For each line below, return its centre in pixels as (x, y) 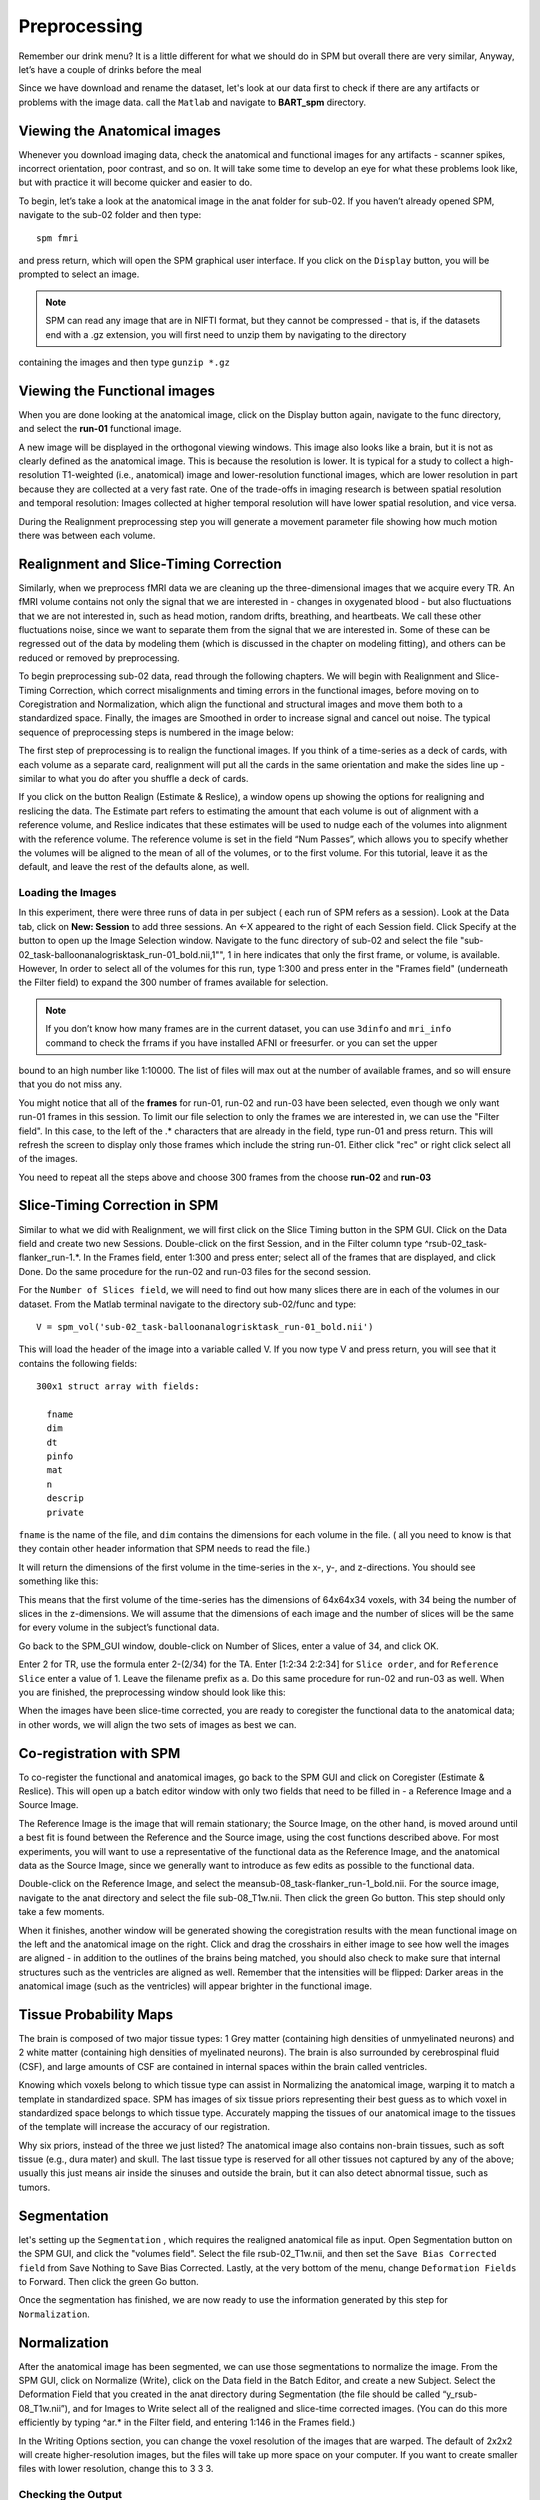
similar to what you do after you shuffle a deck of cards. (133, 778)
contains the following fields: (77, 1363)
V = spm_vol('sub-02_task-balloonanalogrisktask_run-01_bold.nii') (205, 1326)
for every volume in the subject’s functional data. (119, 1627)
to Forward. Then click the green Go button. (108, 2281)
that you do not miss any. (70, 1084)
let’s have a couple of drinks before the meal (110, 69)
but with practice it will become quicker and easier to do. (135, 182)
